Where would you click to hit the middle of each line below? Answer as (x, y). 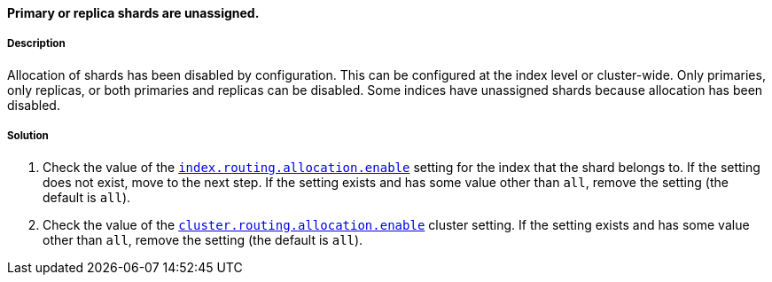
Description (36, 44)
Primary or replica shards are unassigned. (133, 13)
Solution (28, 136)
